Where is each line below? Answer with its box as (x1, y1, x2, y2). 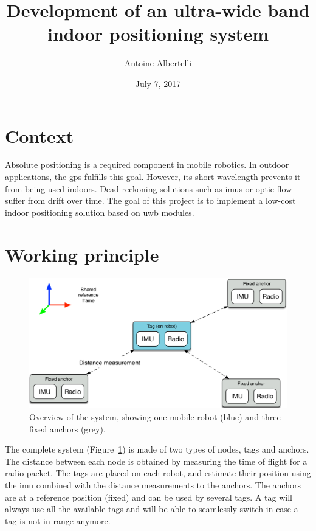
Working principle (5, 241, 159, 266)
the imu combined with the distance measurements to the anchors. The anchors (5, 478, 301, 491)
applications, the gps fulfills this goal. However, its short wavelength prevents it (5, 170, 301, 183)
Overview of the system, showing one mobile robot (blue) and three (29, 411, 281, 423)
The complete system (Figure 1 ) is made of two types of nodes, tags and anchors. (5, 443, 309, 456)
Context (5, 123, 74, 148)
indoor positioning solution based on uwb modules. (5, 206, 194, 218)
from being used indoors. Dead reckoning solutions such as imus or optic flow (5, 182, 292, 195)
